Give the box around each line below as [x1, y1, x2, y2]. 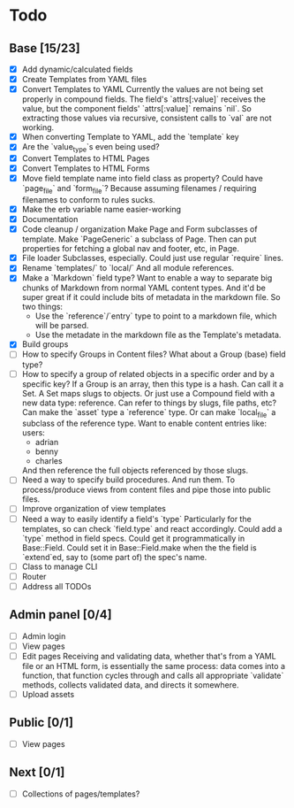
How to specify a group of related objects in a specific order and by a [21, 368, 275, 379]
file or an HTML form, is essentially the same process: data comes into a [21, 660, 285, 671]
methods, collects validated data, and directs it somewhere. [21, 679, 239, 690]
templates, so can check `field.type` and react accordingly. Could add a [21, 523, 283, 534]
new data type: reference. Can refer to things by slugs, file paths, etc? [21, 397, 276, 408]
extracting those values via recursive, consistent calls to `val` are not [21, 112, 272, 124]
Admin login [21, 630, 66, 642]
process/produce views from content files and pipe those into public [21, 484, 271, 496]
